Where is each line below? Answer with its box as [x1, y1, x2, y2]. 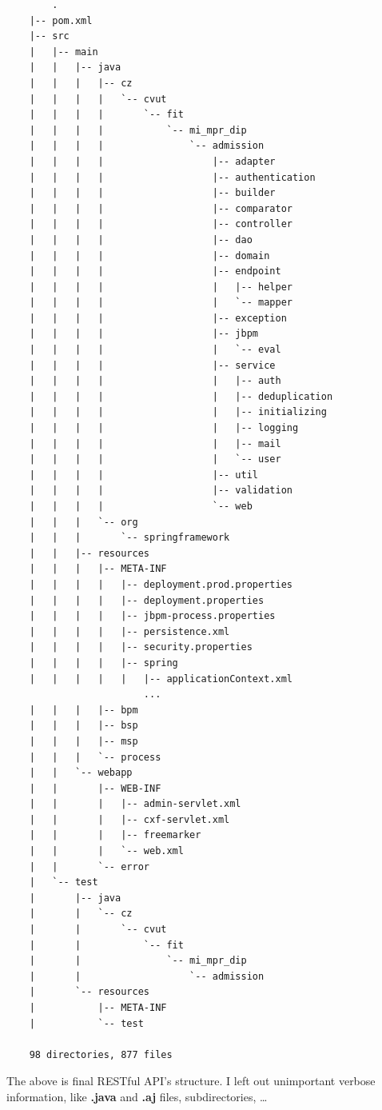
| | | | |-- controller [29, 218, 292, 230]
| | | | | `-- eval [29, 344, 281, 356]
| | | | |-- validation [29, 485, 292, 497]
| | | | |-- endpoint [29, 266, 281, 277]
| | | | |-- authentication [29, 171, 316, 183]
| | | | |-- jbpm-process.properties [29, 610, 276, 622]
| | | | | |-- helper [29, 281, 292, 293]
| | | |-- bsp [29, 720, 138, 732]
